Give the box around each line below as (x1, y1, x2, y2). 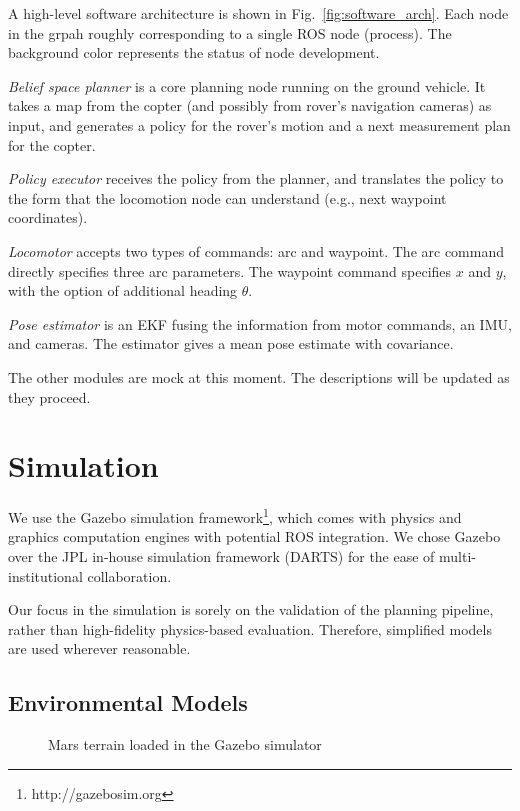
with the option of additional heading (8, 280, 238, 301)
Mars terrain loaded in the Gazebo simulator (48, 734, 322, 755)
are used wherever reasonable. (8, 638, 191, 659)
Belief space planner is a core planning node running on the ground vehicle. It (8, 75, 486, 96)
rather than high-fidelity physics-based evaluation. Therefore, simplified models (8, 618, 492, 639)
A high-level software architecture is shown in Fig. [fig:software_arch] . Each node (8, 3, 509, 23)
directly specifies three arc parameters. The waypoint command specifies (8, 260, 452, 281)
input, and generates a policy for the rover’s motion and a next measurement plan (8, 114, 511, 135)
